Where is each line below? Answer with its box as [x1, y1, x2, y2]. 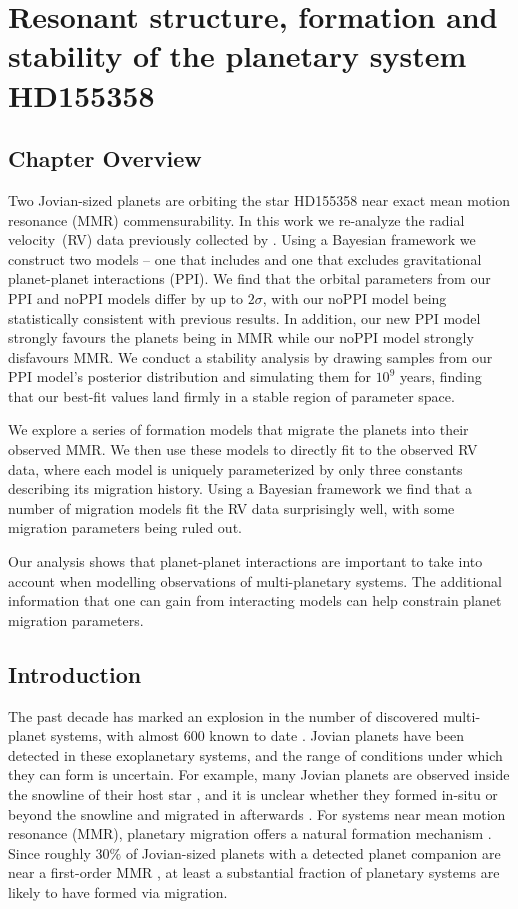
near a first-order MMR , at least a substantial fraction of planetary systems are [8, 862, 500, 883]
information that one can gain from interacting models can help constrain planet [8, 590, 502, 611]
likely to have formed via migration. [8, 881, 228, 902]
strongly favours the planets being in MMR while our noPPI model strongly [8, 327, 474, 348]
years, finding [399, 366, 482, 387]
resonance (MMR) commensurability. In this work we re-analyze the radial [8, 209, 465, 230]
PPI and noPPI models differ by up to [8, 287, 244, 308]
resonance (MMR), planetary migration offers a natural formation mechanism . [8, 823, 492, 844]
